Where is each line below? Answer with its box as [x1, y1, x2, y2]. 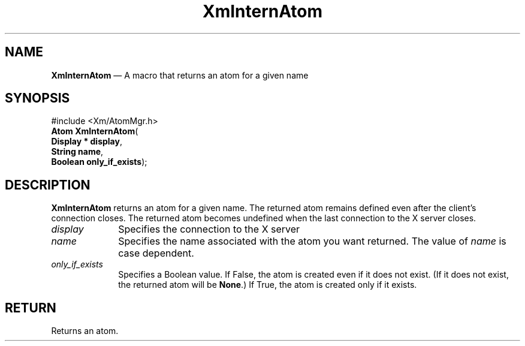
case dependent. [118, 247, 194, 260]
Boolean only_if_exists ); [51, 157, 147, 167]
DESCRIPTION [5, 177, 90, 192]
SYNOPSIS [5, 91, 70, 106]
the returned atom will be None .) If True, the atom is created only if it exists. [118, 279, 417, 290]
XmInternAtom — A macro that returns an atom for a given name [51, 70, 309, 80]
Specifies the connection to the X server [118, 223, 300, 236]
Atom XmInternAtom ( [51, 126, 138, 137]
